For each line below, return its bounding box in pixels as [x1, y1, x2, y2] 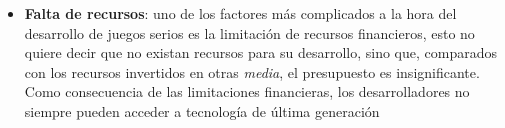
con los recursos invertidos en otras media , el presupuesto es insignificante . [24, 61, 480, 82]
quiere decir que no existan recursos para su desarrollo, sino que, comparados [24, 42, 497, 63]
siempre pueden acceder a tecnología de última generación [24, 100, 380, 121]
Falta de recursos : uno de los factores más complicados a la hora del [24, 3, 457, 23]
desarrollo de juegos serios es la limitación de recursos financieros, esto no [24, 22, 475, 43]
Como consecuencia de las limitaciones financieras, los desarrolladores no [24, 81, 470, 102]
